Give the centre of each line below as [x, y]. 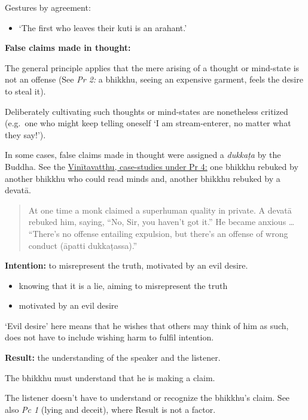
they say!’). [25, 134]
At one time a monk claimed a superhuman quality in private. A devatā [160, 210]
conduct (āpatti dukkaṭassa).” [83, 245]
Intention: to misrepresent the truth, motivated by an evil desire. [126, 265]
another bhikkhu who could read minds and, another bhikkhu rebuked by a [143, 178]
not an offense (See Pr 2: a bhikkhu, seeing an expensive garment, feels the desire [154, 79]
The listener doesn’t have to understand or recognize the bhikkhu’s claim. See [147, 398]
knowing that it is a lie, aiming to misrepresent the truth [123, 285]
